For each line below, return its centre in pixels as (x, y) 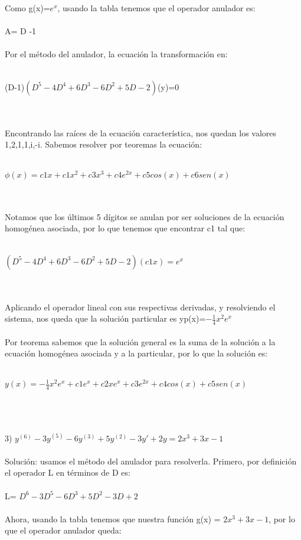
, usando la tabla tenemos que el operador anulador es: (156, 8)
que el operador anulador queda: (63, 530)
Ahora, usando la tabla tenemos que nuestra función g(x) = (113, 518)
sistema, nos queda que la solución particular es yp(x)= (105, 318)
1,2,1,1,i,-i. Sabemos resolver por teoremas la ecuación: (104, 144)
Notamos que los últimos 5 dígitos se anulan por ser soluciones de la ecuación (145, 216)
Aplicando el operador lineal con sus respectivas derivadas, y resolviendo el (140, 307)
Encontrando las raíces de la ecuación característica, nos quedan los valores (141, 132)
